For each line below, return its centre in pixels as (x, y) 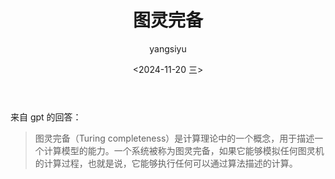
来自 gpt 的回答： (46, 117)
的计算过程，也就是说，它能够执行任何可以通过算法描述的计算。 (166, 163)
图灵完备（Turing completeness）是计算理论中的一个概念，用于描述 (174, 138)
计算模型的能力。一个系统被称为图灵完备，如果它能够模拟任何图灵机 (184, 150)
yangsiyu (168, 48)
